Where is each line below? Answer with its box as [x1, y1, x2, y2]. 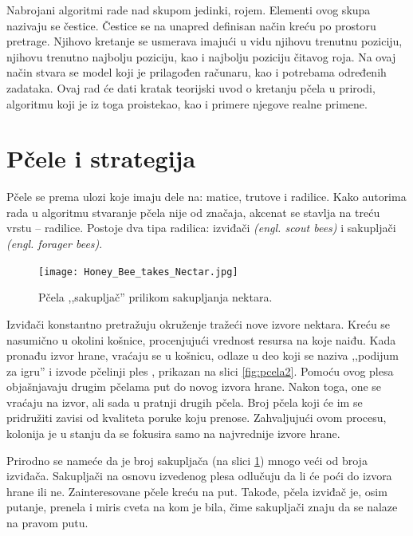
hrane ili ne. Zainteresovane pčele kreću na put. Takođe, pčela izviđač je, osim [6, 483, 387, 499]
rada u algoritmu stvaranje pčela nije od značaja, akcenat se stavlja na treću [6, 203, 380, 220]
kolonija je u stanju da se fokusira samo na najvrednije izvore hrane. [6, 425, 340, 442]
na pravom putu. [6, 514, 88, 531]
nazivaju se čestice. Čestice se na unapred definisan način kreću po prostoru [6, 17, 376, 33]
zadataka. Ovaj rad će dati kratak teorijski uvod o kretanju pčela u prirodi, [6, 79, 376, 96]
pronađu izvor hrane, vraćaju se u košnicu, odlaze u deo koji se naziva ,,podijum [6, 347, 399, 364]
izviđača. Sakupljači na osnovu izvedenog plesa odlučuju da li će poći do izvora [6, 467, 392, 484]
